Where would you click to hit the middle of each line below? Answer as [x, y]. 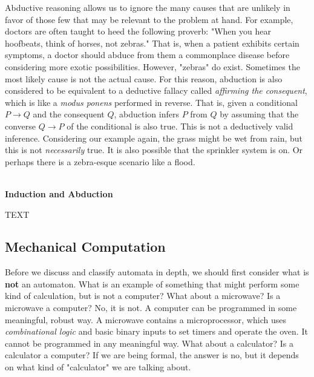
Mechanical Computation [85, 247]
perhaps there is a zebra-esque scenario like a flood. [100, 161]
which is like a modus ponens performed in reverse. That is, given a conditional [151, 102]
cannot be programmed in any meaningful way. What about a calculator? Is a [149, 343]
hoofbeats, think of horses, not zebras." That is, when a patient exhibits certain [152, 43]
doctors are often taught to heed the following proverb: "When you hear [138, 31]
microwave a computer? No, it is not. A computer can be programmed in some [151, 308]
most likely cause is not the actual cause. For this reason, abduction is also [144, 78]
